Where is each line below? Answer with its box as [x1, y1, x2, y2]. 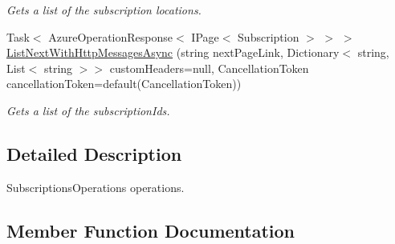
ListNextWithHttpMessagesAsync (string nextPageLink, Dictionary [6, 44, 340, 61]
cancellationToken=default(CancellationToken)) [6, 75, 242, 92]
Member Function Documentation [6, 218, 295, 242]
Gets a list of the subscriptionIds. [6, 102, 170, 118]
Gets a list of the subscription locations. [6, 2, 202, 18]
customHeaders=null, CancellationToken [109, 59, 309, 76]
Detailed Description [6, 141, 182, 166]
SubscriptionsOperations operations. [6, 178, 185, 195]
